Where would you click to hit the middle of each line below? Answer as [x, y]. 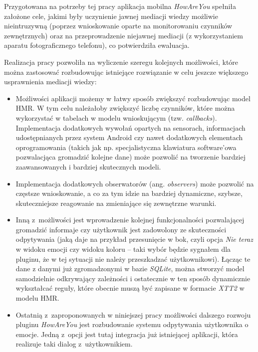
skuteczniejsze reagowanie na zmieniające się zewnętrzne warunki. [116, 203]
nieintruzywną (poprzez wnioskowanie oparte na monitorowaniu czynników [118, 26]
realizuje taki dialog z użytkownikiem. [74, 344]
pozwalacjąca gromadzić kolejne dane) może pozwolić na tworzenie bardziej [130, 157]
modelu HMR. [37, 298]
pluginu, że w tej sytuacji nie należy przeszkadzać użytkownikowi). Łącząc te [133, 259]
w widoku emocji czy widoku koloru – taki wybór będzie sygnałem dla [123, 249]
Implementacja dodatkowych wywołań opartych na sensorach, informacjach [130, 127]
